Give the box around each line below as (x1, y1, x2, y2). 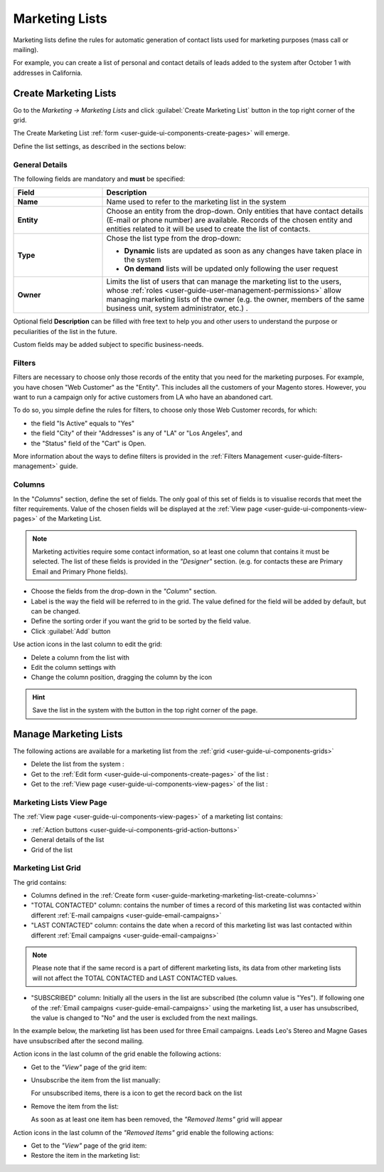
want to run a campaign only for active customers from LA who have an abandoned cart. (13, 393, 273, 402)
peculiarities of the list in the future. (13, 327, 117, 336)
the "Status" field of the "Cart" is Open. (31, 439, 146, 447)
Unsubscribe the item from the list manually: (31, 1076, 161, 1084)
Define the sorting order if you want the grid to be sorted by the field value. (31, 617, 252, 626)
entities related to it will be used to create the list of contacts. (106, 224, 311, 234)
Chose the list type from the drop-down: (106, 234, 241, 244)
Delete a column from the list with (31, 653, 129, 662)
